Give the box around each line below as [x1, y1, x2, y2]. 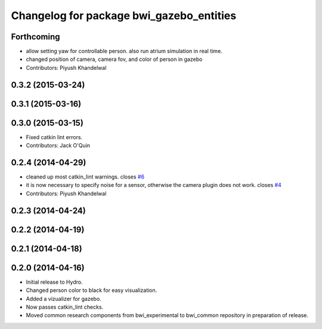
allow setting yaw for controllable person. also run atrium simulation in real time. [26, 48, 223, 55]
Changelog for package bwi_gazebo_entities [11, 9, 237, 22]
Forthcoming [11, 32, 60, 42]
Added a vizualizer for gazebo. [26, 295, 101, 302]
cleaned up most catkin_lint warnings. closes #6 [26, 173, 145, 180]
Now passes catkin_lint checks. [26, 303, 104, 310]
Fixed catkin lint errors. [26, 133, 83, 140]
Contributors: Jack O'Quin [26, 142, 91, 149]
